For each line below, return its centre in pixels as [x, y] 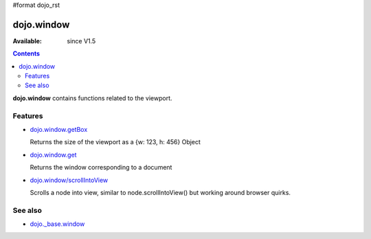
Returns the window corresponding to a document [101, 168]
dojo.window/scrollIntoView [69, 180]
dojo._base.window [57, 224]
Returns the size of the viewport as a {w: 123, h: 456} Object [115, 142]
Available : [27, 41]
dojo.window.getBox [59, 129]
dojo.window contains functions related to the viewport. [92, 98]
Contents [26, 54]
